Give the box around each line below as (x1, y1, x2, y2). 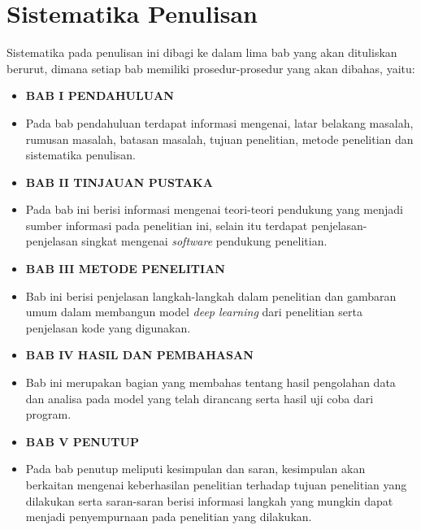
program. (25, 406, 72, 423)
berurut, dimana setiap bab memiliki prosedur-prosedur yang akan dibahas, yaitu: (7, 59, 415, 76)
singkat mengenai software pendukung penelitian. (81, 232, 328, 250)
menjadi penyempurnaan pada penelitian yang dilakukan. (25, 508, 312, 525)
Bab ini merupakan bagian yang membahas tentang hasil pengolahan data (25, 374, 396, 391)
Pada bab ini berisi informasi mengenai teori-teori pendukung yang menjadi (25, 201, 403, 218)
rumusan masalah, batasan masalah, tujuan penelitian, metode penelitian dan (25, 130, 414, 147)
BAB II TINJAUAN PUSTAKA (25, 173, 213, 190)
